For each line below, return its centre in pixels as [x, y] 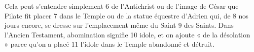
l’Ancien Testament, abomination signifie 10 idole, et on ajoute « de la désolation [127, 34]
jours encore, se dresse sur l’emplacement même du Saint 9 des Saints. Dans [119, 25]
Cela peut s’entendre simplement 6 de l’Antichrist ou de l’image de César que [122, 6]
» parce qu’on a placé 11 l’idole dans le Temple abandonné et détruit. [109, 44]
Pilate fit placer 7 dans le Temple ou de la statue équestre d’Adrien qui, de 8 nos [127, 15]
